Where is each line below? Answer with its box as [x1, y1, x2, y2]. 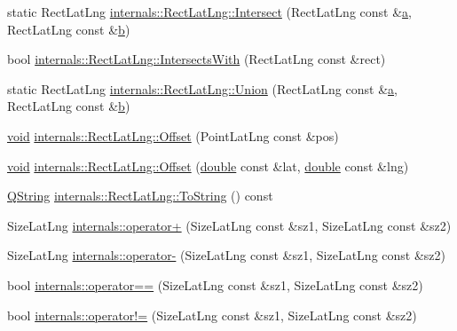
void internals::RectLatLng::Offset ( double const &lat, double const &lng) [7, 156, 409, 175]
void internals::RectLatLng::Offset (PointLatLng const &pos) [7, 126, 339, 145]
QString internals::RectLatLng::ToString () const [7, 186, 273, 205]
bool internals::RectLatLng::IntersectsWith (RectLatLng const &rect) [7, 50, 386, 68]
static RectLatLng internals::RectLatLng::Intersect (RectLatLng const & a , [7, 3, 412, 20]
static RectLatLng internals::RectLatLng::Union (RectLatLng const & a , [7, 79, 398, 98]
